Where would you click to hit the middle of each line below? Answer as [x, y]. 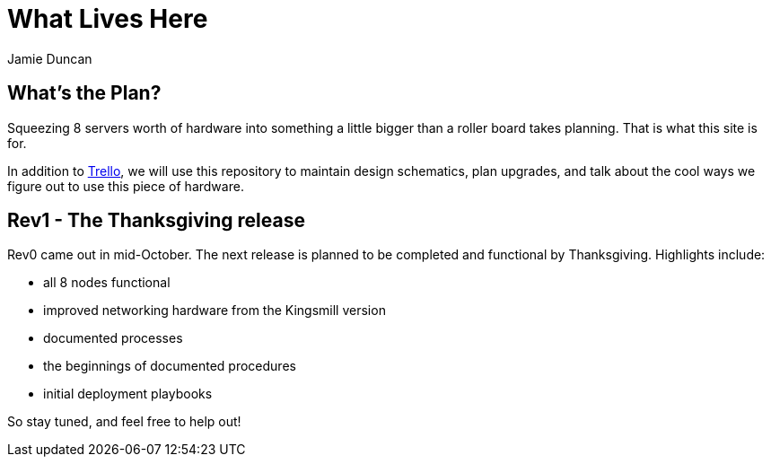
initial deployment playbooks [128, 394]
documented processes [113, 338]
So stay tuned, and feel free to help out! [124, 422]
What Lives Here [108, 19]
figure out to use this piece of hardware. [126, 186]
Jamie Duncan [50, 58]
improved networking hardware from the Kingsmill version [215, 311]
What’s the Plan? [84, 93]
